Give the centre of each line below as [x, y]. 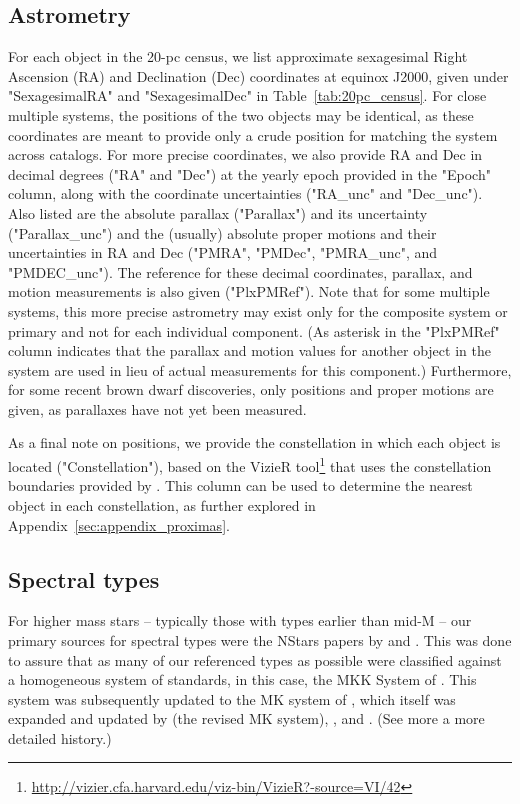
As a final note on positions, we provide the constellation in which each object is [254, 442]
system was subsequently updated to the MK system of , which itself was [232, 698]
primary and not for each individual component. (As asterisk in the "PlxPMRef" [254, 330]
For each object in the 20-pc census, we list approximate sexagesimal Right [238, 56]
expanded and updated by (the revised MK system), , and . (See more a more [246, 718]
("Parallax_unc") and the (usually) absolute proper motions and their [222, 232]
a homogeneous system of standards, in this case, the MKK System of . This [242, 679]
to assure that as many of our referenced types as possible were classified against [255, 659]
